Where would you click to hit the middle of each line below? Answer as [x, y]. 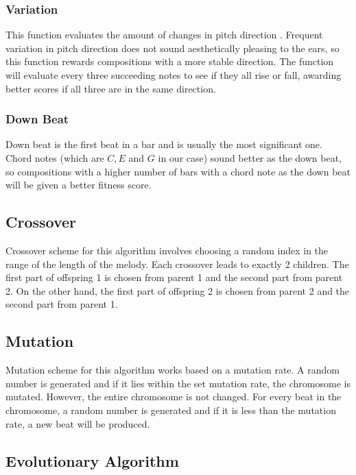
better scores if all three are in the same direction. [111, 88]
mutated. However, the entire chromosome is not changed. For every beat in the [174, 397]
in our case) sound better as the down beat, [250, 158]
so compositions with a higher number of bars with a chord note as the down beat [178, 171]
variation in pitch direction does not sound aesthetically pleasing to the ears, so [173, 48]
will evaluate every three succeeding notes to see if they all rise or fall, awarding [174, 75]
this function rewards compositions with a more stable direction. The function [170, 61]
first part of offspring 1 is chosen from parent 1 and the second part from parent [174, 277]
